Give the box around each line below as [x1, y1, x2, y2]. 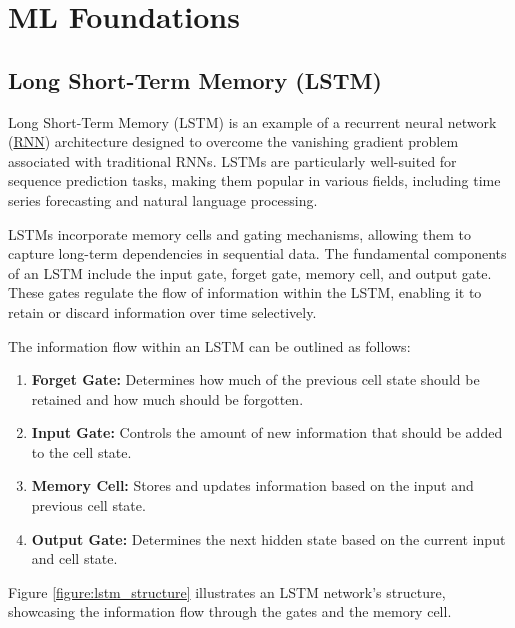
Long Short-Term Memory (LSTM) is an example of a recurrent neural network [8, 111, 497, 132]
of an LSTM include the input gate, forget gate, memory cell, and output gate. [8, 262, 492, 283]
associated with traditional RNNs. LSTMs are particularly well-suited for [8, 150, 457, 171]
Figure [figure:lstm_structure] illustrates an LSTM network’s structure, [8, 581, 446, 602]
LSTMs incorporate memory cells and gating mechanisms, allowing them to [8, 223, 471, 244]
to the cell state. [31, 441, 132, 462]
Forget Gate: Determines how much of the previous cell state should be [31, 369, 480, 390]
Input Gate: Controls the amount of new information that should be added [31, 422, 503, 443]
